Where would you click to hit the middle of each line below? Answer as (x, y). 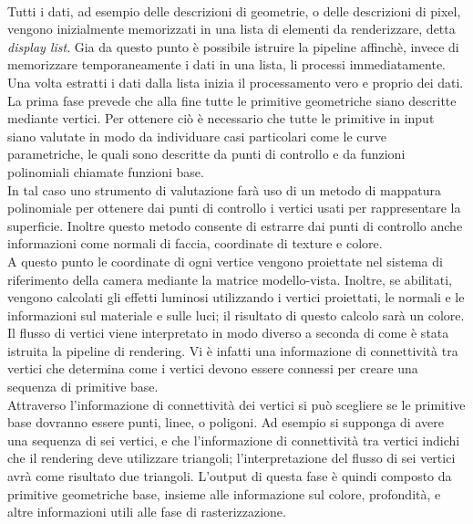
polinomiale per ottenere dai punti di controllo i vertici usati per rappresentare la (234, 208)
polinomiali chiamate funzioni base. (106, 171)
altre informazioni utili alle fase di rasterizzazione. (147, 512)
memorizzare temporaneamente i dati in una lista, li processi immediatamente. (227, 64)
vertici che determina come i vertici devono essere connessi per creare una (213, 368)
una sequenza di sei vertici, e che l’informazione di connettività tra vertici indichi (234, 440)
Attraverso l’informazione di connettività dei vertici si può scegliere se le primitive (236, 404)
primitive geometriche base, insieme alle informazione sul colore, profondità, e (224, 493)
